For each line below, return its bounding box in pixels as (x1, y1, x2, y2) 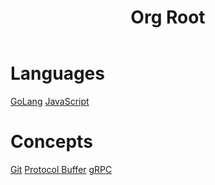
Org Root (130, 6, 206, 29)
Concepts (10, 131, 93, 153)
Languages (10, 62, 105, 85)
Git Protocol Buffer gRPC (10, 163, 113, 175)
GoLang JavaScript (10, 95, 90, 107)
